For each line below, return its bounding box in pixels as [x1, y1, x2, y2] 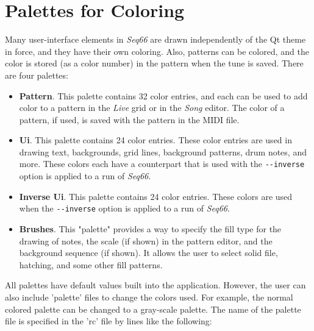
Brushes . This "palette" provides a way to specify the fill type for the [19, 222, 282, 235]
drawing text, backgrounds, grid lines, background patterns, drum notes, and [19, 145, 307, 158]
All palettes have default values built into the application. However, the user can [5, 279, 306, 291]
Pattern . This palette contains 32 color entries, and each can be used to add [19, 89, 308, 102]
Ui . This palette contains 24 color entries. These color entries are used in [19, 133, 292, 146]
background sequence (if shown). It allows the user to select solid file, [19, 246, 278, 259]
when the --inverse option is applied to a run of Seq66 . [19, 202, 230, 215]
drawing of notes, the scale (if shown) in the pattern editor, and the [19, 234, 273, 247]
